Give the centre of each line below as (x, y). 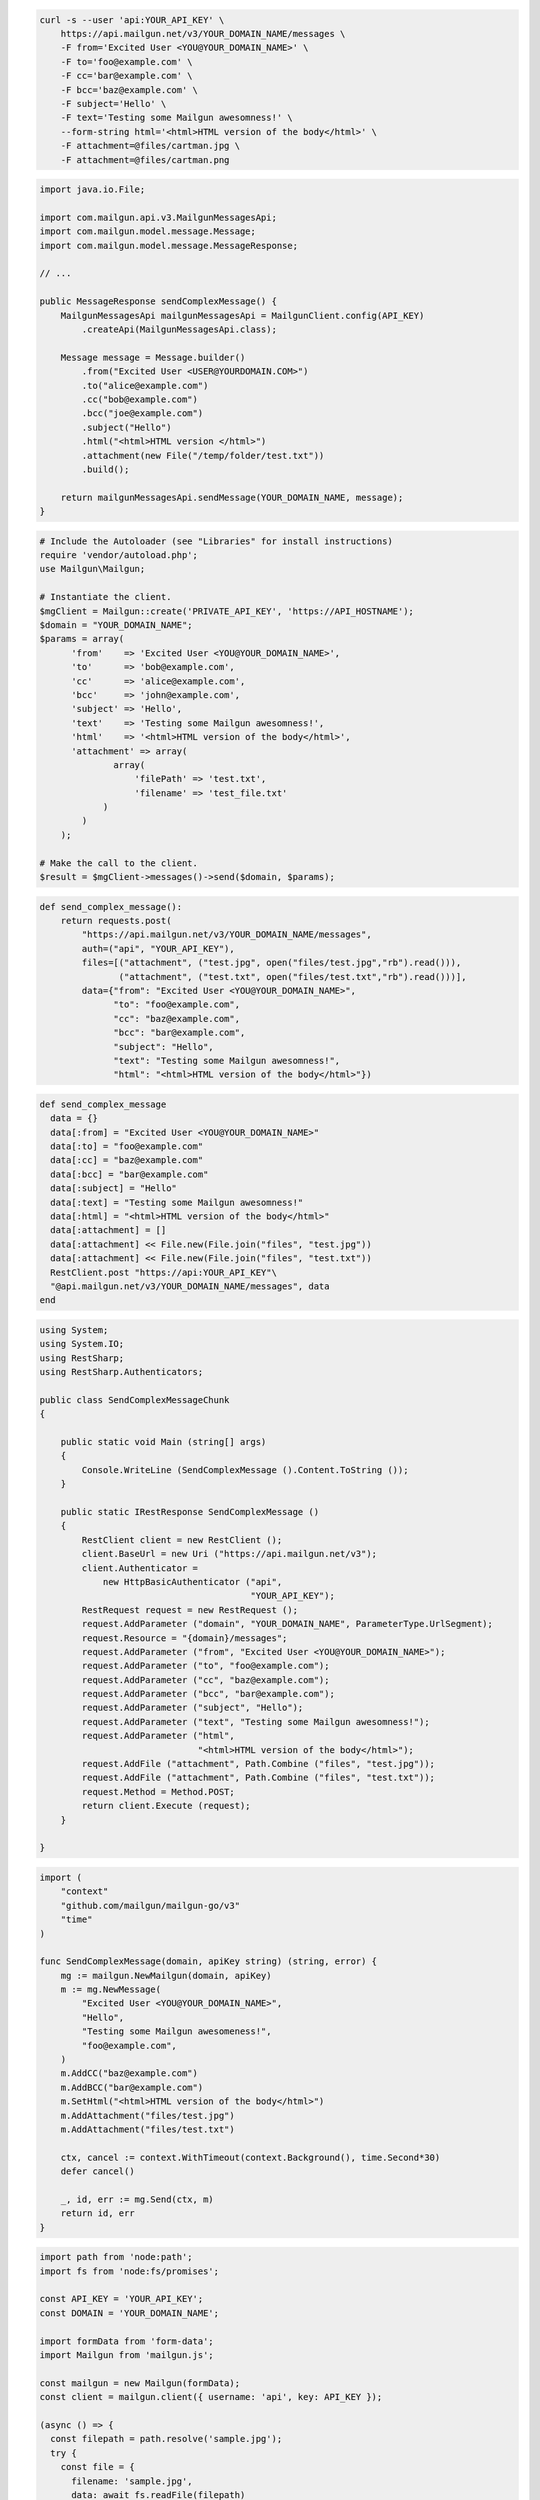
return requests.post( (116, 920)
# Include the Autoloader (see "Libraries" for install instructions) (216, 541)
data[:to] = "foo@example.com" (127, 1146)
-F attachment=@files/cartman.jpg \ (150, 146)
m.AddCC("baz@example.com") (129, 2073)
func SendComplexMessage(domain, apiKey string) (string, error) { (208, 1961)
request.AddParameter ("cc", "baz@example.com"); (205, 1679)
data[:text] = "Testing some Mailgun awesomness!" (177, 1202)
